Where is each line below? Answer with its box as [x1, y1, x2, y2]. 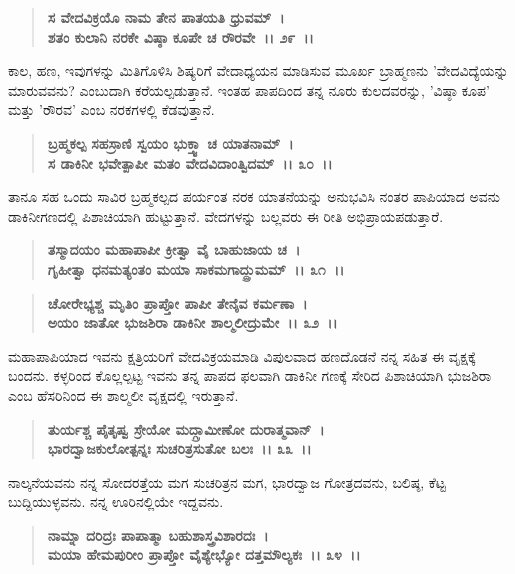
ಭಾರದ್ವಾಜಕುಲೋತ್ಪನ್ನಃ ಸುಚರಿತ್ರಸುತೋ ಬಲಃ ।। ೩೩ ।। [47, 438, 312, 459]
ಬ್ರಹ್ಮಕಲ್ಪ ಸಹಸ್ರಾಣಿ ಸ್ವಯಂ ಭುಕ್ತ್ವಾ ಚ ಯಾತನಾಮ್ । [47, 132, 294, 153]
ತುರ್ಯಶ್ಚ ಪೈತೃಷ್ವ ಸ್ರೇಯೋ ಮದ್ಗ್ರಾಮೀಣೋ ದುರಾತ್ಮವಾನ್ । [47, 418, 325, 439]
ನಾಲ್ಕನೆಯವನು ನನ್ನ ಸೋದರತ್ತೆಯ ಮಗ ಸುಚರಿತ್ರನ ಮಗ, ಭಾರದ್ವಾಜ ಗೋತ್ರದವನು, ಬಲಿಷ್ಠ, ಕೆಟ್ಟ [8, 471, 446, 492]
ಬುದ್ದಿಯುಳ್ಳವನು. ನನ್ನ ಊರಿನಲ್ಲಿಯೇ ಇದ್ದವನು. [8, 491, 224, 512]
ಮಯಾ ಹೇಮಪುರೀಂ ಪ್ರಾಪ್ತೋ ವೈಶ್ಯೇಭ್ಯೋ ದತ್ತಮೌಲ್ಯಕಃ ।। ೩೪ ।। [47, 544, 361, 565]
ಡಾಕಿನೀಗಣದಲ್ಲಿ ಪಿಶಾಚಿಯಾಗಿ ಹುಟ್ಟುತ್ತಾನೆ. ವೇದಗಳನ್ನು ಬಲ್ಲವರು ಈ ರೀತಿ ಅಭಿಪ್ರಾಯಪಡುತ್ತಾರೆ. [8, 205, 444, 226]
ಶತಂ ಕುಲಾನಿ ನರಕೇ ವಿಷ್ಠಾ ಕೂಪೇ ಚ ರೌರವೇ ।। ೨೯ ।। [47, 26, 314, 47]
